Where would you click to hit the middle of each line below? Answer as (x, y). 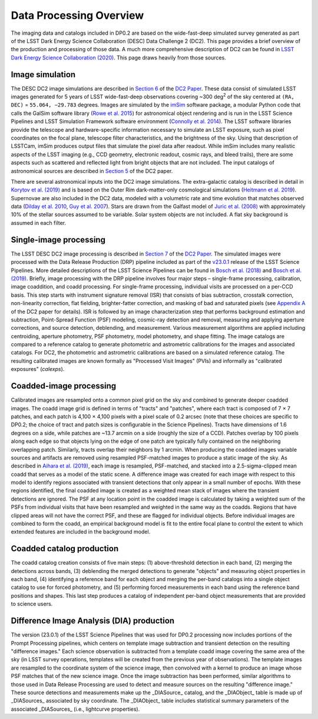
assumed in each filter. (39, 223)
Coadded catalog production (65, 549)
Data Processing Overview (77, 15)
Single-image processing (58, 239)
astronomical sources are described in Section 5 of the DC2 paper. (92, 171)
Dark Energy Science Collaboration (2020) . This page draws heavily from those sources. (118, 57)
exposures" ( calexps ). (38, 369)
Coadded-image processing (64, 386)
